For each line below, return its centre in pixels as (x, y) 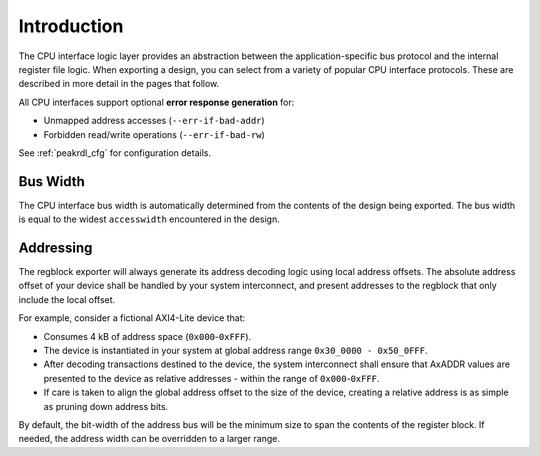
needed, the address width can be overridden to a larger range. (149, 439)
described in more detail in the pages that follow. (119, 84)
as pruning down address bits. (106, 406)
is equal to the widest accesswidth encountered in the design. (149, 219)
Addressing (55, 248)
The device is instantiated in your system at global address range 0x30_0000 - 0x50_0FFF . (235, 351)
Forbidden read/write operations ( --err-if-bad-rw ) (154, 134)
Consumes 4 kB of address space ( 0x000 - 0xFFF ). (147, 336)
